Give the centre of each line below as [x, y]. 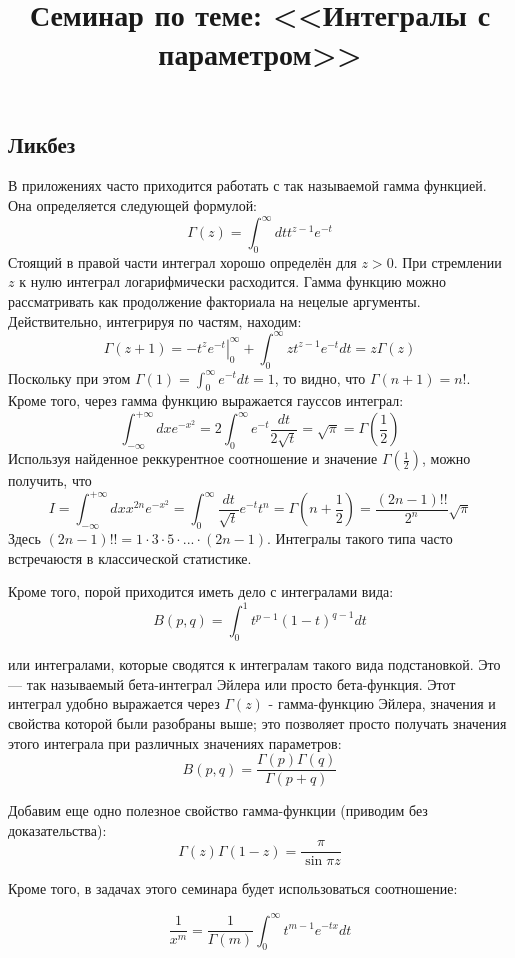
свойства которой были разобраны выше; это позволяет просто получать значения [257, 722]
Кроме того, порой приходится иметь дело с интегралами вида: [201, 591]
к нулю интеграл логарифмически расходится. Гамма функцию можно [232, 281]
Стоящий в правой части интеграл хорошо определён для [182, 261]
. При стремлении [447, 261]
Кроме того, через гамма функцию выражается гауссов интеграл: [206, 400]
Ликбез [42, 143]
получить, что [50, 480]
